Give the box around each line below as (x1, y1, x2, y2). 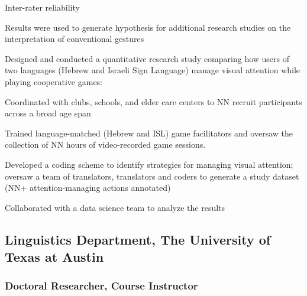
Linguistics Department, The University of (5, 230, 271, 248)
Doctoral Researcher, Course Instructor (5, 278, 198, 293)
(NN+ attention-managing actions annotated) (5, 181, 171, 194)
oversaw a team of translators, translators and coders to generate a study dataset (5, 170, 299, 182)
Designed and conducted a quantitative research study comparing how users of (5, 52, 290, 64)
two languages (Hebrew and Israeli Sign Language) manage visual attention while (5, 64, 300, 76)
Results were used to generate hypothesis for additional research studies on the (5, 21, 291, 33)
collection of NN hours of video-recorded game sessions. (5, 138, 206, 151)
